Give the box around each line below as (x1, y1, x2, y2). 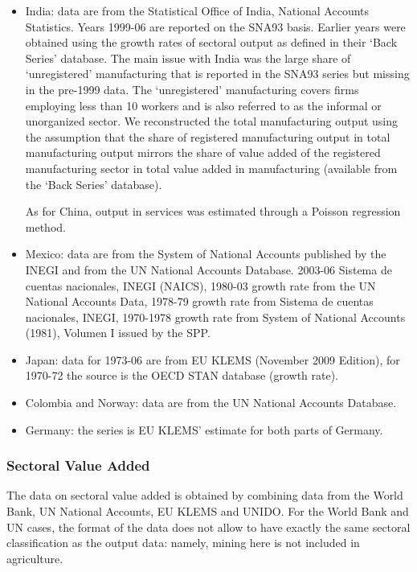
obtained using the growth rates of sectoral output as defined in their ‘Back (25, 34, 398, 51)
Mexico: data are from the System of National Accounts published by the (25, 245, 386, 262)
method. (25, 218, 66, 235)
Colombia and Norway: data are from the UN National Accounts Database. (25, 394, 397, 411)
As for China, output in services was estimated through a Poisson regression (25, 203, 401, 220)
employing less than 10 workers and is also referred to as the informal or (25, 97, 382, 113)
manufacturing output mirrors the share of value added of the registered (25, 144, 381, 161)
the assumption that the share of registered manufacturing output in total (25, 128, 390, 145)
